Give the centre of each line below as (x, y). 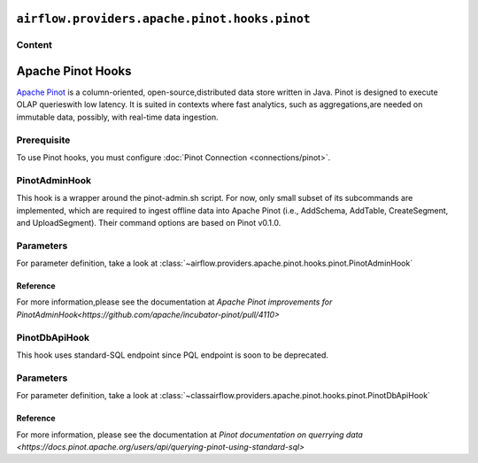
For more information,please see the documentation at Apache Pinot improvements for (174, 302)
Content (35, 45)
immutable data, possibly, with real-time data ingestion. (117, 117)
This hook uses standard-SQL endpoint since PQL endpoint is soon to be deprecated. (173, 355)
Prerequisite (43, 140)
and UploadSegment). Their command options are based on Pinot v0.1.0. (149, 222)
